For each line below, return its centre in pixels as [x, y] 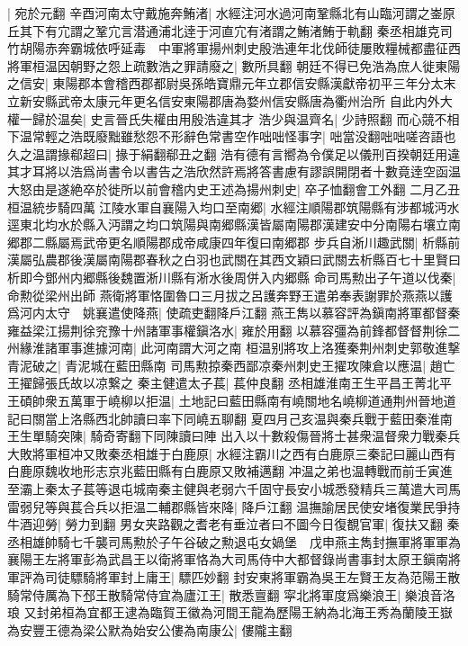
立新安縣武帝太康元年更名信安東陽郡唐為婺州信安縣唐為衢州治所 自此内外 [224, 100]
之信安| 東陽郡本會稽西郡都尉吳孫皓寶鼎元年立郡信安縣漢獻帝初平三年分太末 [232, 83]
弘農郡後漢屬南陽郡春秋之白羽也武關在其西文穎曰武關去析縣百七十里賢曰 [246, 260]
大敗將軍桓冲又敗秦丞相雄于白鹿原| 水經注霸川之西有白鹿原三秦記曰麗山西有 [232, 453]
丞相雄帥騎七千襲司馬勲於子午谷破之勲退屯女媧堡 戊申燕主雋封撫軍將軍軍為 [234, 541]
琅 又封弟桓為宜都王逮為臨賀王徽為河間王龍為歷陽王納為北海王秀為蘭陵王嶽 [230, 612]
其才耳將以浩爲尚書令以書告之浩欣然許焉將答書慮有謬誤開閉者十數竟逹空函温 [234, 171]
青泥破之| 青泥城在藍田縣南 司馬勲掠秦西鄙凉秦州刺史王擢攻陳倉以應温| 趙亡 [231, 365]
